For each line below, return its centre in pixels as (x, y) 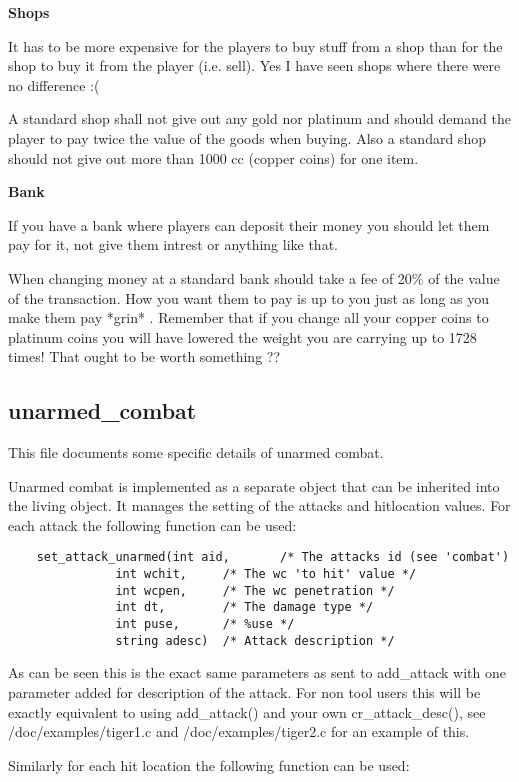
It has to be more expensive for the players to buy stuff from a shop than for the (255, 45)
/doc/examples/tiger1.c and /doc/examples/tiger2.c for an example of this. (239, 731)
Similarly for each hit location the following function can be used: (209, 764)
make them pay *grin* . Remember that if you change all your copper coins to (248, 317)
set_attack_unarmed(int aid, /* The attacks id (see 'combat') (273, 557)
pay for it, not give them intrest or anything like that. (173, 244)
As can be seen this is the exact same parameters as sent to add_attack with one (257, 672)
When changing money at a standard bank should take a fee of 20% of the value (254, 277)
